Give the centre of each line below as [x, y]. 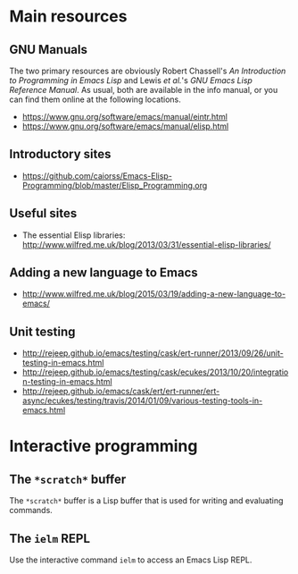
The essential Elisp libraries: [74, 235]
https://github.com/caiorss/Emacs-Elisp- [97, 175]
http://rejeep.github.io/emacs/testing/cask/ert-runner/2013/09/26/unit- [153, 353]
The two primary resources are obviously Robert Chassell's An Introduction [148, 71]
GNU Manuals [48, 50]
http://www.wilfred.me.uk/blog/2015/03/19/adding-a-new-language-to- [154, 294]
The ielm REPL [50, 538]
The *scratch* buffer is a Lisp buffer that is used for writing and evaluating [146, 501]
